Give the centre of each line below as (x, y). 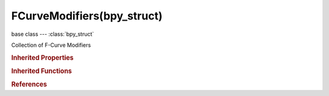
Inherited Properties (43, 58)
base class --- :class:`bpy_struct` (53, 34)
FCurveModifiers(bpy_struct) (87, 16)
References (29, 84)
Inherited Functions (42, 71)
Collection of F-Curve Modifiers (51, 45)
